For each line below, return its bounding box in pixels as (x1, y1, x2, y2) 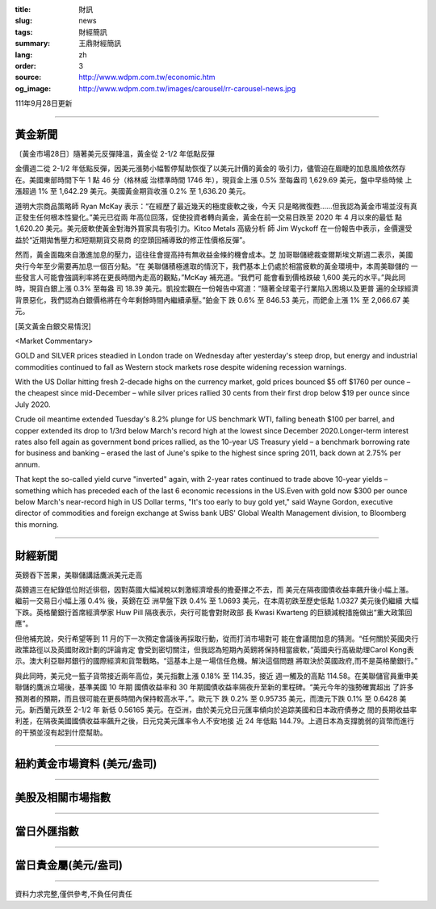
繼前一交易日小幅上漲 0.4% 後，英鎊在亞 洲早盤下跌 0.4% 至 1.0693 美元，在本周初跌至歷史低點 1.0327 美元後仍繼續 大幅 (15, 596, 419, 605)
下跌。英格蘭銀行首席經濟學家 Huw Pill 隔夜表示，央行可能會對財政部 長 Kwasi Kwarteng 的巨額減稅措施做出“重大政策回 (15, 607, 413, 617)
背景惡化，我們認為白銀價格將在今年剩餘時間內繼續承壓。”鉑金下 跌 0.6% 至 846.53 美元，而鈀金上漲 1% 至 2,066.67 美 (15, 295, 410, 304)
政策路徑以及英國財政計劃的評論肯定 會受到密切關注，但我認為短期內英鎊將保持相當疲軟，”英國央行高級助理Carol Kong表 (15, 645, 415, 654)
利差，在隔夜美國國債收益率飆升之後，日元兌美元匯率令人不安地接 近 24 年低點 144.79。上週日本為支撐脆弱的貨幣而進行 (15, 716, 415, 726)
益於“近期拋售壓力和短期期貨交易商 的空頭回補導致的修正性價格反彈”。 (15, 235, 250, 245)
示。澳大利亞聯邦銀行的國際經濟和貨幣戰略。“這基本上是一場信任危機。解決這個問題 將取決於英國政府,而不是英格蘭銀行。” (15, 656, 418, 666)
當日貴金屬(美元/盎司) (15, 858, 123, 872)
